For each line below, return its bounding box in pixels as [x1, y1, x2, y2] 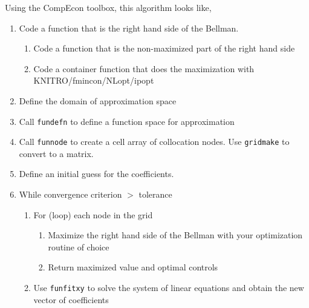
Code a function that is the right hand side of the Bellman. [19, 21, 239, 34]
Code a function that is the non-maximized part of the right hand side [33, 42, 295, 55]
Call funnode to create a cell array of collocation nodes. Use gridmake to [19, 135, 290, 148]
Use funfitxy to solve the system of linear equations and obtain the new [33, 281, 304, 294]
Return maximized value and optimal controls [48, 261, 218, 273]
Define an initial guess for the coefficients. [19, 167, 174, 180]
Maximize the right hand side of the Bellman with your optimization [48, 229, 303, 241]
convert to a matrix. [19, 147, 94, 159]
